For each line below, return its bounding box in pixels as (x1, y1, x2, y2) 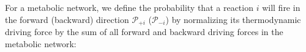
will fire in (262, 1, 300, 13)
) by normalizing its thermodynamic (165, 13, 301, 25)
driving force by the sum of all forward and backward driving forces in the (5, 25, 283, 38)
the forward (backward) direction (5, 13, 129, 25)
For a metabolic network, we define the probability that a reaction (5, 1, 253, 13)
